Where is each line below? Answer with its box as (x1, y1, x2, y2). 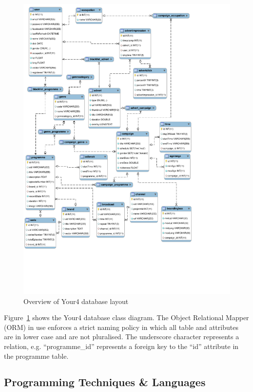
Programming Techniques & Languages (4, 374, 206, 390)
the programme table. (4, 350, 69, 361)
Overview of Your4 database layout (23, 296, 129, 306)
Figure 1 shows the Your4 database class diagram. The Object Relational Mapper (4, 312, 249, 323)
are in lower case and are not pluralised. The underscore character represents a (4, 331, 239, 342)
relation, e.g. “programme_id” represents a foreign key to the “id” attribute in (4, 341, 239, 351)
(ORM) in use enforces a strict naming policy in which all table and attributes (4, 322, 238, 332)
